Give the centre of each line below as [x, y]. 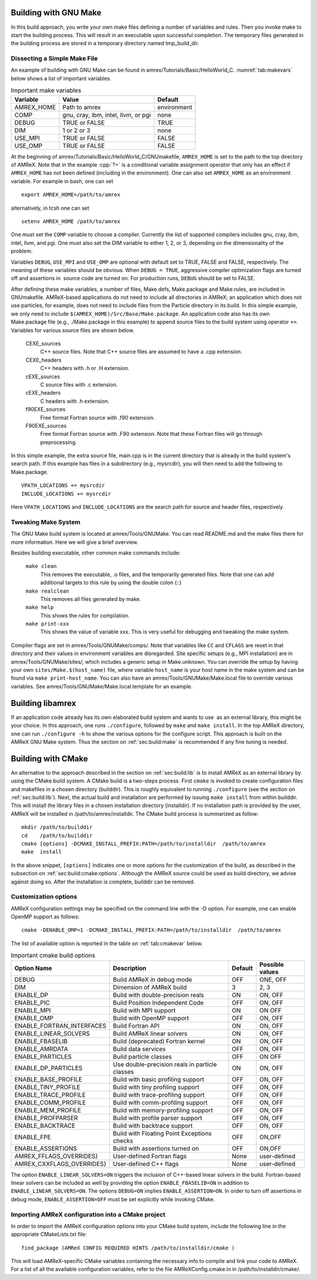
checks [123, 1141]
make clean [41, 566]
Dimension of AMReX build [150, 987]
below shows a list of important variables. [61, 78]
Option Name [33, 968]
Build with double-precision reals [158, 995]
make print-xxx [48, 624]
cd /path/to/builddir [57, 835]
